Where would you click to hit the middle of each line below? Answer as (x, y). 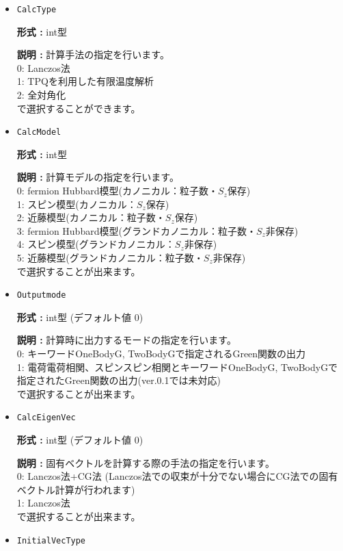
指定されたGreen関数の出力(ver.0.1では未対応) (119, 380)
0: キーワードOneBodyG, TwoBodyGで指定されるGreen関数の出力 (161, 354)
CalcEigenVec (46, 418)
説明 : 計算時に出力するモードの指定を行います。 (126, 340)
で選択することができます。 (79, 108)
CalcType (37, 10)
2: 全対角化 (41, 95)
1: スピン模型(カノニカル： (77, 204)
